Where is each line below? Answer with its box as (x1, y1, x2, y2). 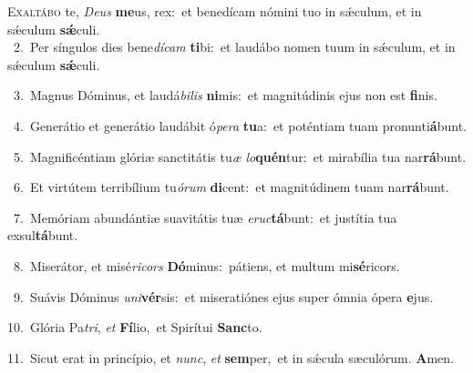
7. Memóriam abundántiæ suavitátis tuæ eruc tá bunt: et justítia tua (13, 207, 397, 227)
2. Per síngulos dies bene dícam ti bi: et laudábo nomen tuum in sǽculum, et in (13, 37, 456, 56)
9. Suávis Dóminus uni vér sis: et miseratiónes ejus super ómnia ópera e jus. (13, 287, 434, 306)
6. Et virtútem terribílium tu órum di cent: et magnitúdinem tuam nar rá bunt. (13, 177, 449, 197)
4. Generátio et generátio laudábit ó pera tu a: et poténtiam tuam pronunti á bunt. (13, 116, 467, 135)
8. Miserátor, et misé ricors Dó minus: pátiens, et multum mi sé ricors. (13, 256, 400, 275)
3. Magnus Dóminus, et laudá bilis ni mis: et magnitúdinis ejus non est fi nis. (13, 86, 437, 105)
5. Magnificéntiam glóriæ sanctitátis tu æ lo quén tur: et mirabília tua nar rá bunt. (13, 146, 467, 166)
